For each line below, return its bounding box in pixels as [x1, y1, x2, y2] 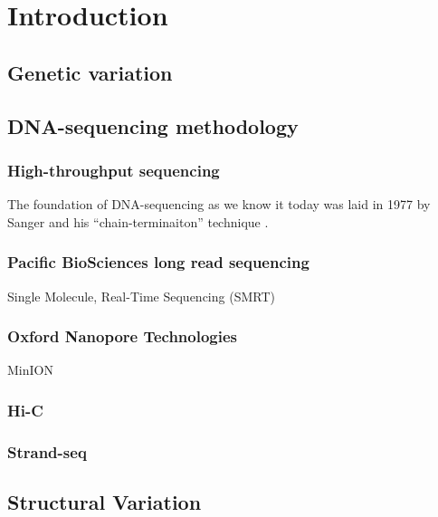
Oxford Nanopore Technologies [7, 325, 238, 348]
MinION [7, 360, 53, 379]
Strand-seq [7, 440, 87, 463]
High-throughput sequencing [7, 158, 220, 181]
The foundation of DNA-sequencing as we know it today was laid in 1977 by [7, 195, 431, 214]
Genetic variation [7, 58, 173, 86]
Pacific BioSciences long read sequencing [7, 251, 309, 273]
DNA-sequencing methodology [7, 111, 299, 139]
